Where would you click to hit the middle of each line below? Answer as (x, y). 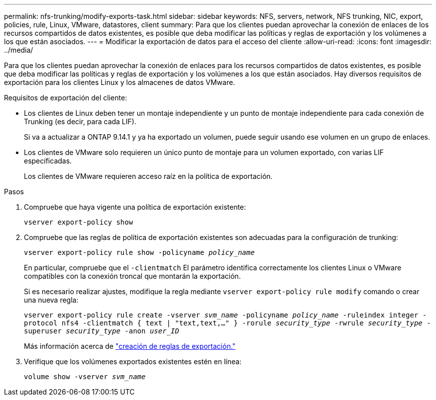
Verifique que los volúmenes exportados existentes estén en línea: (133, 361)
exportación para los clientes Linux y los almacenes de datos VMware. (120, 82)
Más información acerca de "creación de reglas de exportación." (130, 346)
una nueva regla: (51, 300)
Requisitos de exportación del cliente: (66, 98)
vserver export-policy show (79, 222)
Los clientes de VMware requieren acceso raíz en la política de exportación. (148, 176)
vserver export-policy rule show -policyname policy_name (139, 252)
